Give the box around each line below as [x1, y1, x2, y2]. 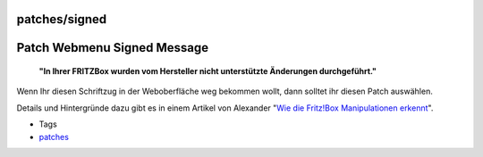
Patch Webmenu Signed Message [16, 40, 209, 55]
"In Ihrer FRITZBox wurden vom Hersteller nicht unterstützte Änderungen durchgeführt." [38, 66, 377, 77]
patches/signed [16, 12, 107, 27]
